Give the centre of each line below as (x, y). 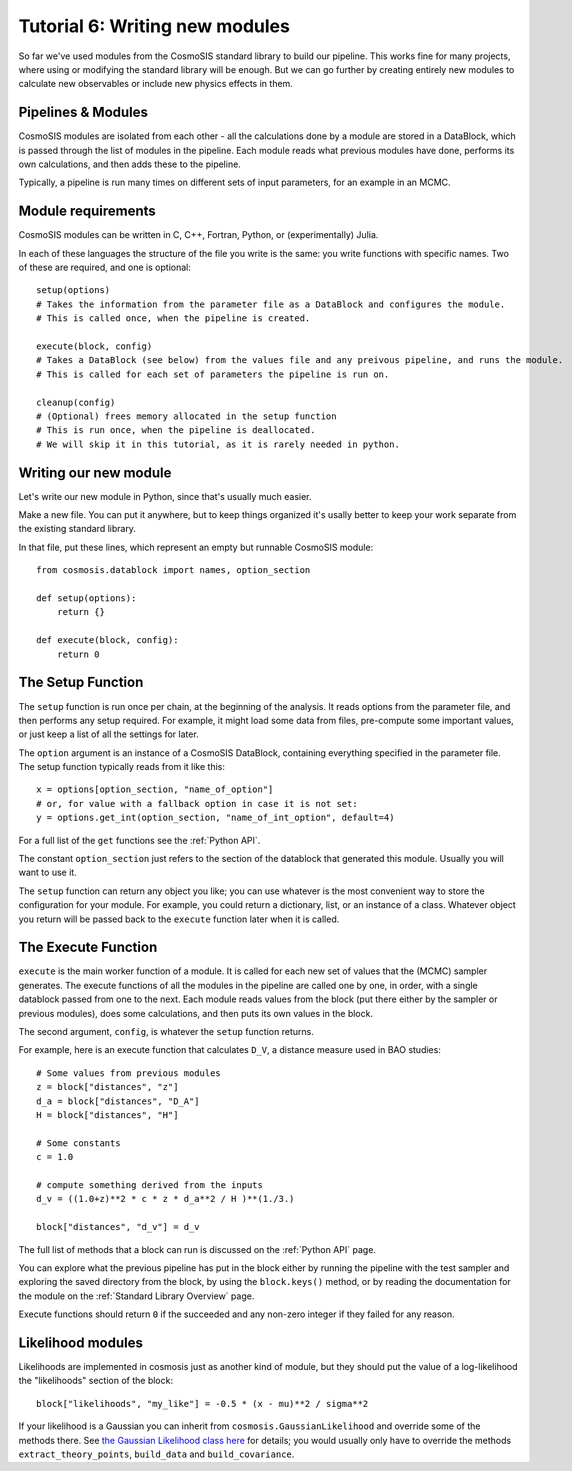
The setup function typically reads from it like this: (121, 767)
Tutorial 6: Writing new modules (154, 26)
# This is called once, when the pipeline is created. (173, 318)
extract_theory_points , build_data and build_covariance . (156, 1454)
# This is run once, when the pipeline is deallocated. (176, 430)
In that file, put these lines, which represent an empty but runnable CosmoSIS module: (196, 547)
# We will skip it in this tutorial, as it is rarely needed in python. (218, 444)
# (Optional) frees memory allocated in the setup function (186, 416)
